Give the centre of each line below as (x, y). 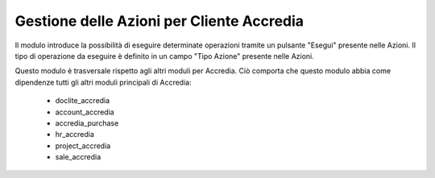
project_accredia (83, 146)
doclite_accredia (83, 101)
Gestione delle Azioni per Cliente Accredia (159, 21)
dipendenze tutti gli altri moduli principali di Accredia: (104, 82)
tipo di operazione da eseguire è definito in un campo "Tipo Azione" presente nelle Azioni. (164, 56)
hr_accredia (75, 135)
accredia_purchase (87, 123)
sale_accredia (78, 157)
